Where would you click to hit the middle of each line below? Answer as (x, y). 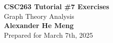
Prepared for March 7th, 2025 (48, 35)
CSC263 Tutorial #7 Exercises (57, 6)
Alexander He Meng (39, 25)
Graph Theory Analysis (39, 16)
